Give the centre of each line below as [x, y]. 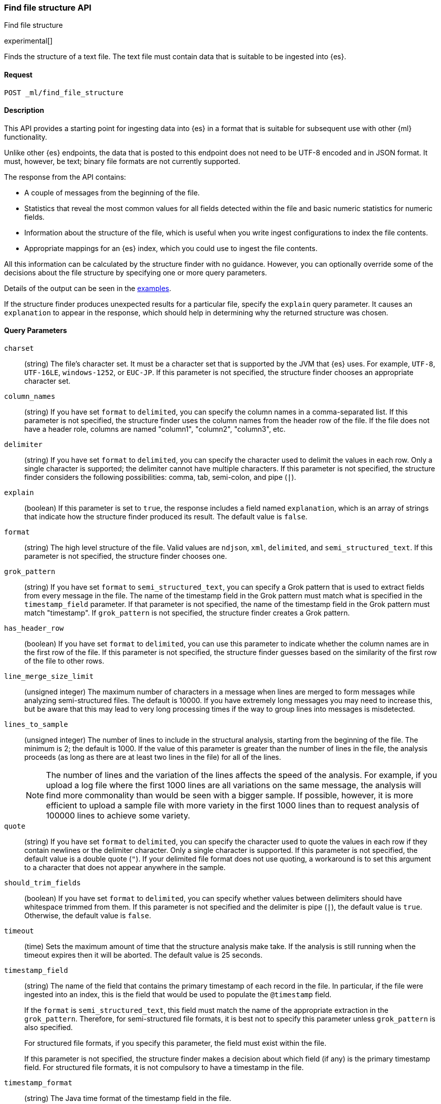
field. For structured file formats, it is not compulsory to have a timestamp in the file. [164, 1068]
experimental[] [28, 41]
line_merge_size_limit [49, 677]
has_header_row [34, 628]
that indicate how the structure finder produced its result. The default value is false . [166, 517]
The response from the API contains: [65, 177]
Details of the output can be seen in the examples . [88, 288]
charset [19, 349]
